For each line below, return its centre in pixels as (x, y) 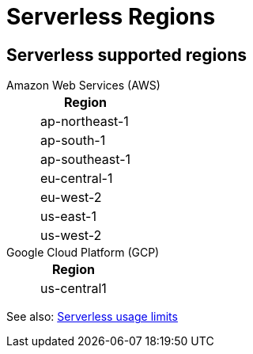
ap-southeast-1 (86, 160)
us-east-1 (68, 217)
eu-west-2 (71, 198)
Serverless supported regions (127, 55)
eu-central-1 (77, 179)
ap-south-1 (73, 141)
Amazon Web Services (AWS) (83, 86)
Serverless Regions (111, 17)
